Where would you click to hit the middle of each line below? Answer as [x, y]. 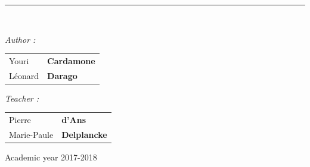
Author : [20, 39]
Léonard [24, 75]
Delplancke [84, 135]
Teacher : [22, 98]
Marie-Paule [31, 135]
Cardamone [71, 60]
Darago [62, 75]
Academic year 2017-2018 [51, 157]
